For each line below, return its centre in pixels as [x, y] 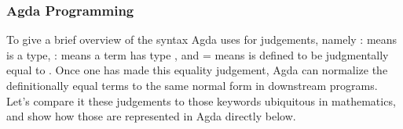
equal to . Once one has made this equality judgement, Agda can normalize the [197, 70]
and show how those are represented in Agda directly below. [151, 116]
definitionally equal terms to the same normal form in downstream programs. [192, 85]
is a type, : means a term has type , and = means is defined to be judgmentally [198, 54]
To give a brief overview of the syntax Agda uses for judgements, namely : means [202, 39]
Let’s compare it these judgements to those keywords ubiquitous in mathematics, [201, 100]
